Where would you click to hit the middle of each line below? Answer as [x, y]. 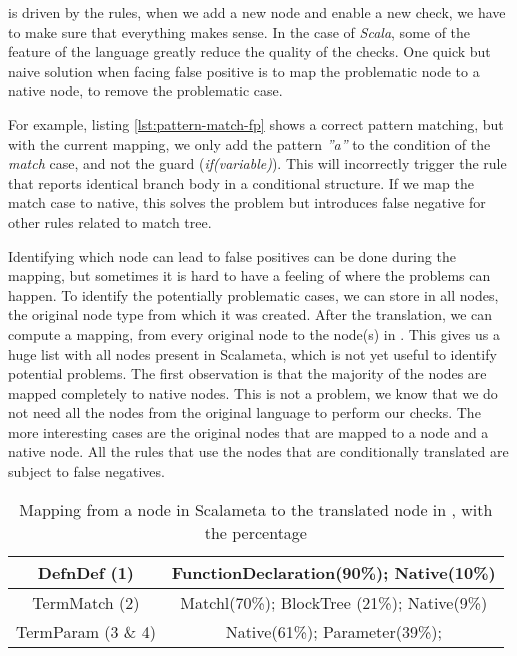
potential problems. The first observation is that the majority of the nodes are [247, 373]
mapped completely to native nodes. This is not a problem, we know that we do [253, 392]
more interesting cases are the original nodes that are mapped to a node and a [248, 431]
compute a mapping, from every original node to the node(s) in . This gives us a [254, 333]
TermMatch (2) [86, 602]
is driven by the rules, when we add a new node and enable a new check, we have [257, 12]
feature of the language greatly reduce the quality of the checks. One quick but [249, 51]
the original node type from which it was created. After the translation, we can [250, 314]
